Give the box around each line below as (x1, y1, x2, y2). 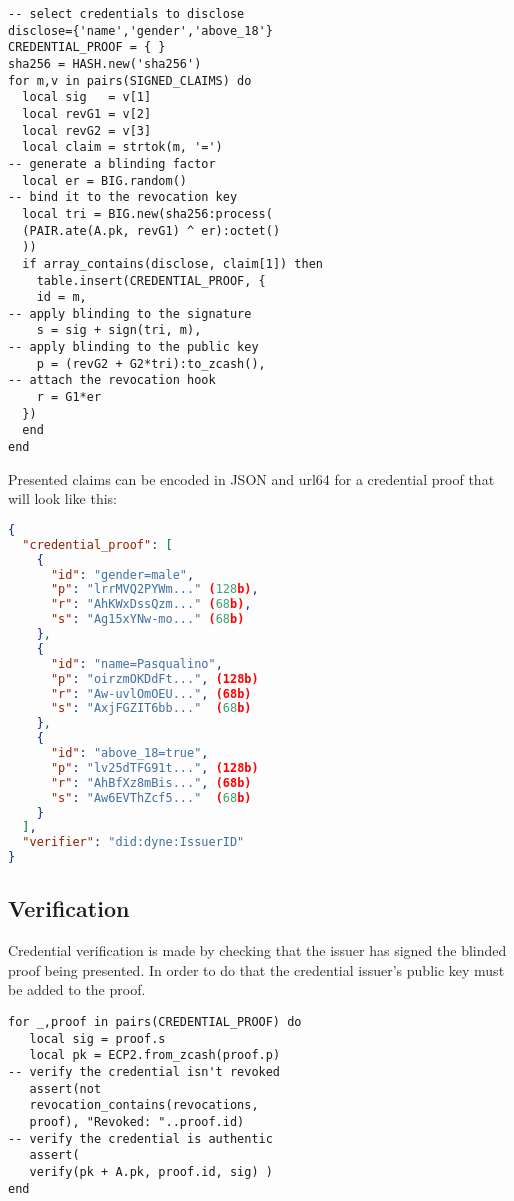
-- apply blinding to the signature (8, 306, 252, 321)
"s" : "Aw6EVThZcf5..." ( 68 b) (50, 790, 252, 805)
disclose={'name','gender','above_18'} (8, 23, 273, 38)
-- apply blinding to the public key (8, 340, 259, 355)
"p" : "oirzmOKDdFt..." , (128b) (50, 671, 259, 686)
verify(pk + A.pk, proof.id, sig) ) (29, 1164, 273, 1179)
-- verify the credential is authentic (8, 1131, 273, 1146)
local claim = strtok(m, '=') (22, 140, 223, 155)
